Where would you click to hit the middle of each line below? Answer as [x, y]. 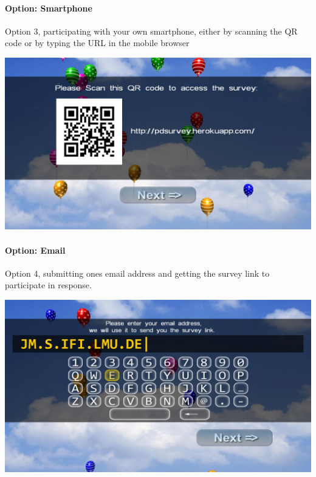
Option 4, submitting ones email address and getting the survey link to [137, 273]
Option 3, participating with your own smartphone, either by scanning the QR [151, 31]
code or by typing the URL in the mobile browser [97, 43]
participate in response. [48, 285]
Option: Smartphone [49, 8]
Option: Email [35, 250]
